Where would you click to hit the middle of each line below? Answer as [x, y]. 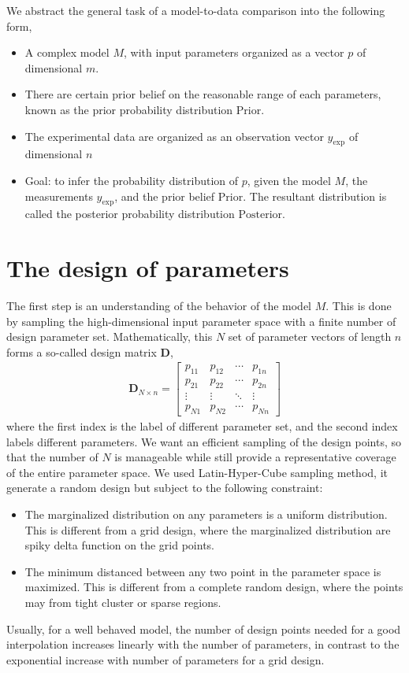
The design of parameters [148, 268]
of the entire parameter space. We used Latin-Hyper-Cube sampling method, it [197, 472]
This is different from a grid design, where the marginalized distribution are [208, 529]
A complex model [67, 52]
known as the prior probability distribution [129, 109]
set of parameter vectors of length [310, 336]
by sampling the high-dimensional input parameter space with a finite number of [201, 321]
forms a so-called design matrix [82, 351]
